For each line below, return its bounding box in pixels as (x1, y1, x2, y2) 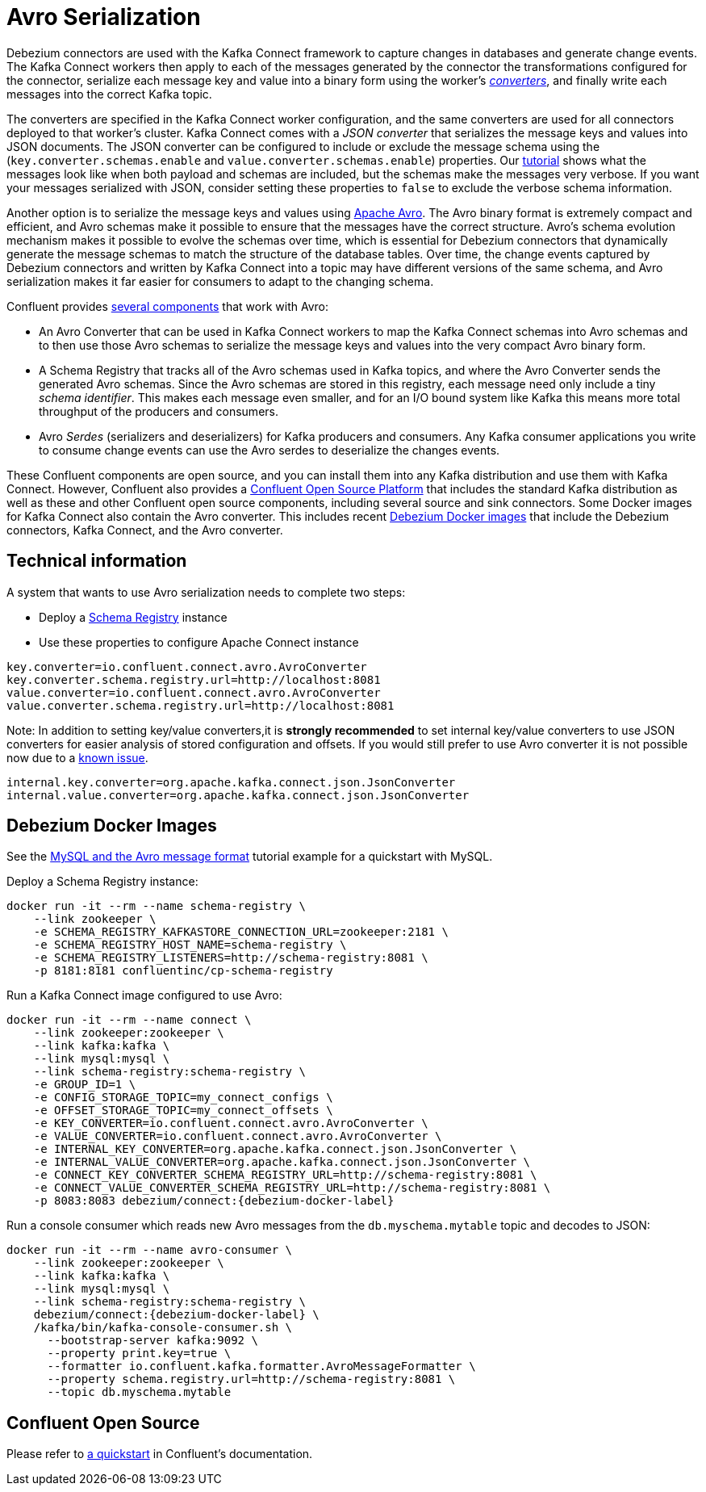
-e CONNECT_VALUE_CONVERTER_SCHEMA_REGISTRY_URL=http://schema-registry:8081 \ (33, 1181, 551, 1195)
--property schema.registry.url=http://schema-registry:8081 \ (47, 1373, 456, 1386)
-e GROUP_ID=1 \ (33, 1078, 136, 1092)
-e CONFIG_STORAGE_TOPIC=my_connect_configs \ (33, 1091, 333, 1104)
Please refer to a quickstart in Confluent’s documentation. (6, 1447, 313, 1461)
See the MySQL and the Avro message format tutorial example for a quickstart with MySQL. (6, 849, 493, 864)
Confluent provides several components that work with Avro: (6, 299, 328, 313)
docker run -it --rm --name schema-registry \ (6, 899, 306, 913)
